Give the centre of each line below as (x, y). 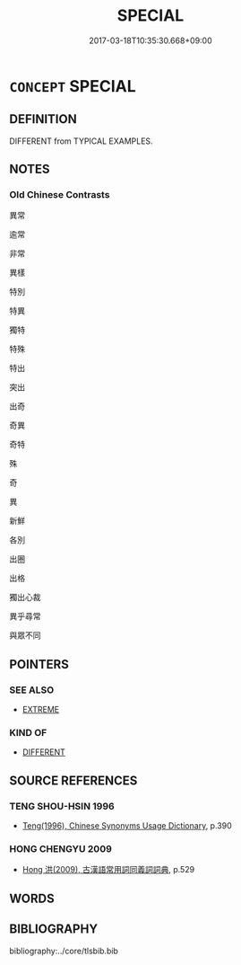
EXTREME (41, 710)
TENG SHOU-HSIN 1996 (62, 806)
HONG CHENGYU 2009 (60, 849)
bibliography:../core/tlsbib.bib (64, 951)
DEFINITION (43, 119)
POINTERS (39, 664)
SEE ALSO (32, 690)
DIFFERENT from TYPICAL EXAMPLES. (82, 141)
